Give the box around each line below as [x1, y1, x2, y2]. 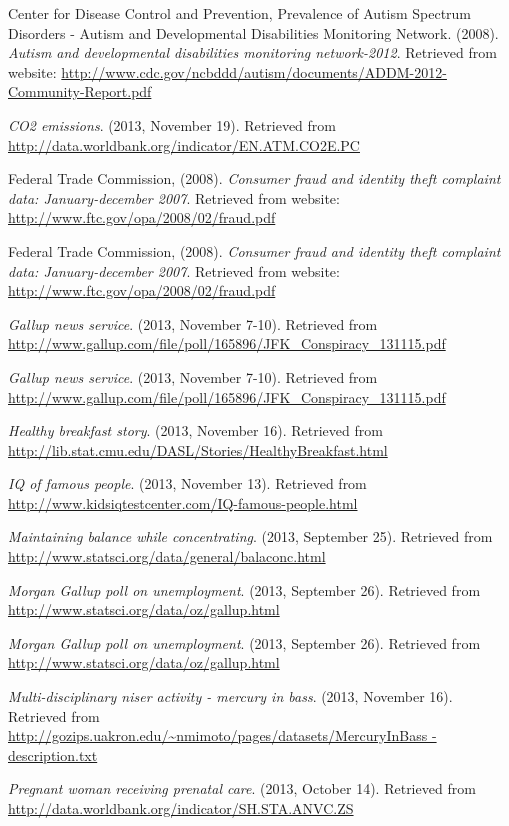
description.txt [8, 744, 98, 765]
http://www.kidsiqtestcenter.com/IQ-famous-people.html [8, 492, 358, 513]
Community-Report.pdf [8, 81, 152, 102]
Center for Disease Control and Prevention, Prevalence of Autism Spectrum [8, 3, 472, 23]
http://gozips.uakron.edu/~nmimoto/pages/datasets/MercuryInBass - [8, 725, 437, 746]
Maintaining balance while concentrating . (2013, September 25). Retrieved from [8, 526, 493, 547]
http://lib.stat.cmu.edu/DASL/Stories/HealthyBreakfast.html [8, 439, 388, 460]
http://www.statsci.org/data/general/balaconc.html [8, 546, 326, 567]
